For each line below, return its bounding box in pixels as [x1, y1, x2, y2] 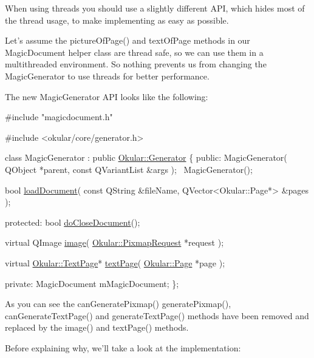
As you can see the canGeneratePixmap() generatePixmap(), [5, 297, 231, 310]
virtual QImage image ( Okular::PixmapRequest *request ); [5, 236, 224, 249]
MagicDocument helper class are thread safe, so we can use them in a [5, 46, 264, 58]
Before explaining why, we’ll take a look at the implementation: [5, 341, 241, 354]
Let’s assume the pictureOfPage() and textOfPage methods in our [5, 34, 250, 47]
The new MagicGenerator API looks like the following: [5, 90, 208, 103]
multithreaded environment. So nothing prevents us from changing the [5, 58, 267, 70]
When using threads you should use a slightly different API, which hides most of [5, 2, 305, 14]
